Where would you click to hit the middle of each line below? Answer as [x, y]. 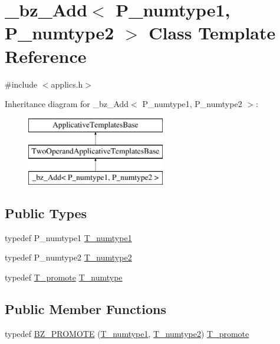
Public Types [46, 213]
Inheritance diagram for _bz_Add [67, 104]
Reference [46, 56]
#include [21, 84]
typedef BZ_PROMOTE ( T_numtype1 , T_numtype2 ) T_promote [127, 333]
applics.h [67, 84]
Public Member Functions [85, 309]
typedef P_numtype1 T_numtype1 [68, 237]
